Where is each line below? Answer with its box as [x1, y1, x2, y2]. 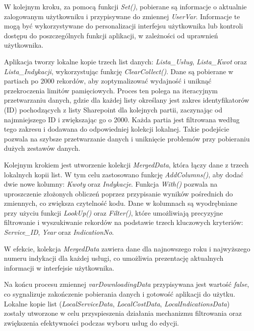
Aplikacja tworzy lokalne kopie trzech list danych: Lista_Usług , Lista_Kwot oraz [4, 56, 247, 66]
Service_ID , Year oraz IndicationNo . [4, 227, 114, 237]
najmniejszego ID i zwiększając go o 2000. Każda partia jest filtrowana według [4, 114, 240, 124]
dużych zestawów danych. [4, 143, 80, 153]
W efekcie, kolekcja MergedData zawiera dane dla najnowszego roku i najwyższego [4, 243, 251, 253]
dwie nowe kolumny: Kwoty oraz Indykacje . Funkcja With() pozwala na [4, 179, 218, 189]
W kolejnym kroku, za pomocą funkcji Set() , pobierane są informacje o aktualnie [4, 1, 247, 11]
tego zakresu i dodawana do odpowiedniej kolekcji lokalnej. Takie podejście [4, 124, 229, 134]
